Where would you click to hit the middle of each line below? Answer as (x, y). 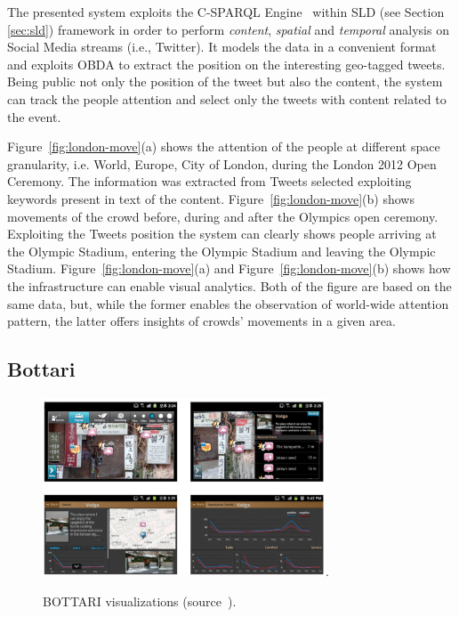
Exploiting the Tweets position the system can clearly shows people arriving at (222, 234)
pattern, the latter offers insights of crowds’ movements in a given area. (201, 321)
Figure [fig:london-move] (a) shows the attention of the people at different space (224, 146)
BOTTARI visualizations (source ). (140, 601)
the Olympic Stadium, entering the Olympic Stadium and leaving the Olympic (221, 251)
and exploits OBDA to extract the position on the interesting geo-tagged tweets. (226, 64)
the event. (34, 116)
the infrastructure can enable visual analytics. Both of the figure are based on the (229, 285)
